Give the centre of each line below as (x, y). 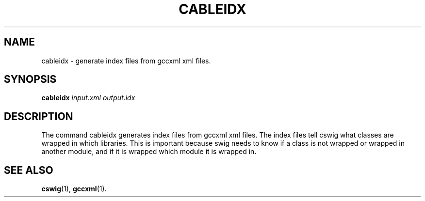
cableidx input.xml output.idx (88, 98)
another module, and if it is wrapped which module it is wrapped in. (149, 152)
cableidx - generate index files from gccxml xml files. (126, 61)
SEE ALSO (29, 170)
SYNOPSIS (30, 79)
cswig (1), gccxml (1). (74, 189)
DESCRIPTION (39, 116)
